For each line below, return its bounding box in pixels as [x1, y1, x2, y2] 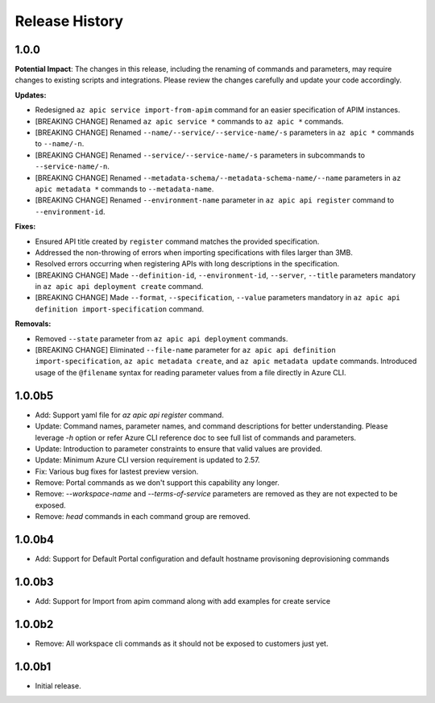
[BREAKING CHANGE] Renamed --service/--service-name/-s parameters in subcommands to [35, 150, 366, 160]
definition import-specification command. [35, 303, 205, 314]
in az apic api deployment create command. [35, 282, 204, 291]
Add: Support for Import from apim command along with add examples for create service [35, 596, 331, 606]
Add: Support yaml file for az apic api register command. [35, 410, 225, 420]
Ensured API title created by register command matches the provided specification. [35, 236, 320, 246]
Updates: [14, 90, 47, 100]
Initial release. [35, 680, 81, 690]
